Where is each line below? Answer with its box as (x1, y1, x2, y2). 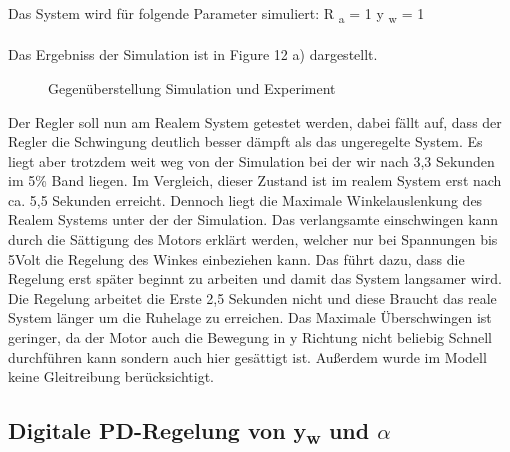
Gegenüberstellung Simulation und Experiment (48, 77, 336, 98)
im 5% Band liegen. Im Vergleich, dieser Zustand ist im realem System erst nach (8, 170, 502, 191)
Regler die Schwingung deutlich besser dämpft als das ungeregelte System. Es (8, 131, 483, 152)
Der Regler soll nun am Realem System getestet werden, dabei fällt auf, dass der (8, 111, 502, 132)
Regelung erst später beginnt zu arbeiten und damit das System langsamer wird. (8, 268, 502, 289)
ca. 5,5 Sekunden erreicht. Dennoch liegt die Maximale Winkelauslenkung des (8, 189, 483, 210)
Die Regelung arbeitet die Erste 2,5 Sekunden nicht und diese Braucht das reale (8, 287, 497, 308)
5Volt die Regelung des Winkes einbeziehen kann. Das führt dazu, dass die (8, 248, 465, 269)
